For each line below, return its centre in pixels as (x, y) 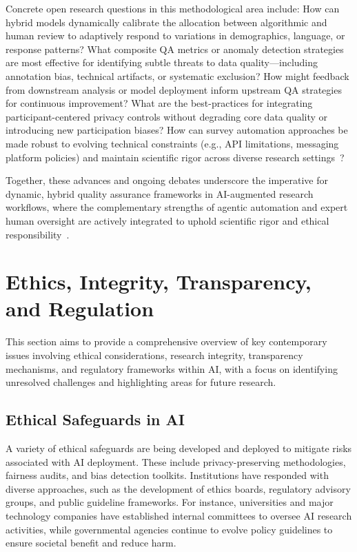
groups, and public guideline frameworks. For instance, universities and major (170, 502)
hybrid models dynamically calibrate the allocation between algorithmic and (166, 22)
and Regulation (80, 308)
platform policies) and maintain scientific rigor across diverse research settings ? (175, 157)
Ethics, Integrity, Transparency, (159, 282)
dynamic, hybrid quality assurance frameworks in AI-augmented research (160, 193)
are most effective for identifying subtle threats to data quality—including (162, 62)
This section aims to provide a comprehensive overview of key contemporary (166, 341)
